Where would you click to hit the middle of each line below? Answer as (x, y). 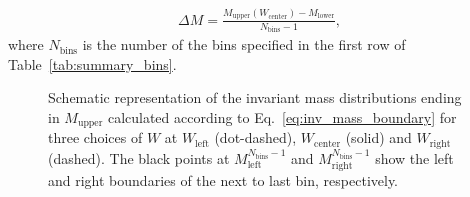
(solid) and (378, 137)
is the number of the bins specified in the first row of (244, 44)
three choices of (95, 137)
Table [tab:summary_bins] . (92, 63)
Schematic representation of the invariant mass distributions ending (255, 97)
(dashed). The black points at (139, 157)
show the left (414, 157)
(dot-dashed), (255, 137)
